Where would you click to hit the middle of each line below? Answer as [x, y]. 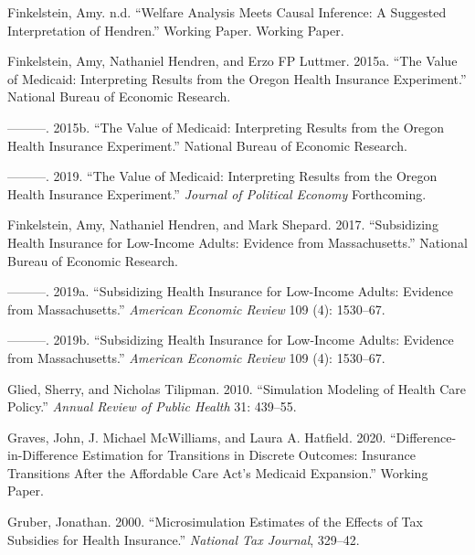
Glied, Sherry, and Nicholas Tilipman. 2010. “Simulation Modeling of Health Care [237, 388]
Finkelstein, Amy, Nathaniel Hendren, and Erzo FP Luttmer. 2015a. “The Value [232, 61]
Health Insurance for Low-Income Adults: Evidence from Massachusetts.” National [237, 242]
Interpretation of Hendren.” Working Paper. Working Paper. [176, 30]
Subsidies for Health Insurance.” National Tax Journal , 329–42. [184, 539]
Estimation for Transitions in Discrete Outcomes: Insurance [248, 455]
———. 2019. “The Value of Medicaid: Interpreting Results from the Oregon [222, 176]
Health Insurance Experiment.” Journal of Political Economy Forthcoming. [217, 193]
